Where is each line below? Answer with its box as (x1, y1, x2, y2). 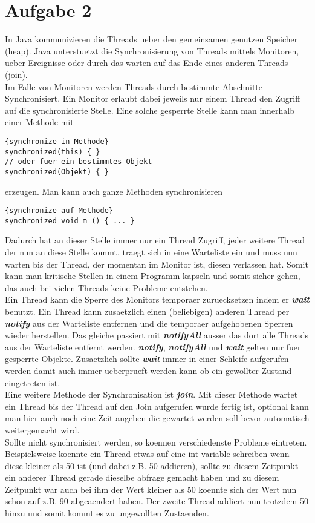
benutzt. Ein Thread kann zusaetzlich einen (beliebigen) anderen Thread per (5, 304, 290, 317)
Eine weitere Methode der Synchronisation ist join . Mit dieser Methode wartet (5, 388, 298, 401)
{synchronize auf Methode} (5, 206, 113, 215)
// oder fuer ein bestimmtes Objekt (5, 157, 152, 166)
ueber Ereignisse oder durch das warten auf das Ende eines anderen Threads (5, 56, 288, 69)
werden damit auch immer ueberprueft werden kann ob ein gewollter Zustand (5, 364, 292, 377)
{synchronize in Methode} (5, 137, 109, 146)
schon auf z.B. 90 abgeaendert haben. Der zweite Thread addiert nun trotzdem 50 (5, 495, 308, 507)
